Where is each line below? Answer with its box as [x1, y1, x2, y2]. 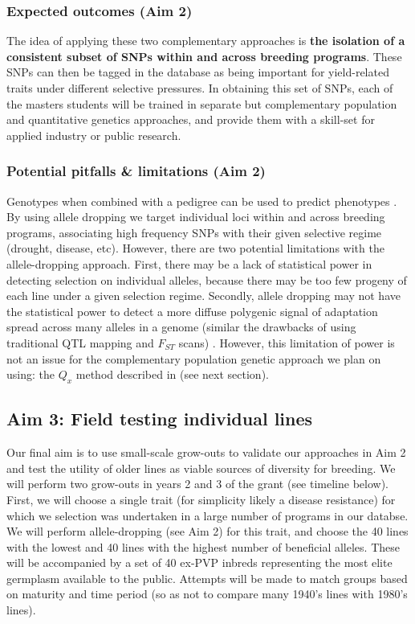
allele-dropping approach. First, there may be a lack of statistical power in [6, 255, 372, 272]
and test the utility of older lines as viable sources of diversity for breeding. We [6, 459, 396, 476]
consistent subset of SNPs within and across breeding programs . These [6, 47, 402, 64]
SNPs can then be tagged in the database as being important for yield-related [6, 64, 389, 80]
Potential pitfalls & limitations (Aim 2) [6, 161, 266, 181]
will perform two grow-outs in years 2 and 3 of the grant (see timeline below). [6, 475, 389, 492]
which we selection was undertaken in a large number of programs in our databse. [6, 507, 409, 523]
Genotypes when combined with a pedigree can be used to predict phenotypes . [6, 192, 397, 209]
